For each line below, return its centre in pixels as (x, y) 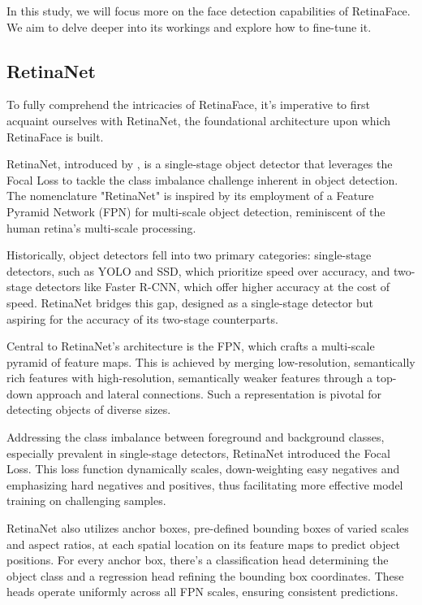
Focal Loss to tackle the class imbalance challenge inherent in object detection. (202, 179)
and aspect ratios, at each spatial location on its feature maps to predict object (204, 544)
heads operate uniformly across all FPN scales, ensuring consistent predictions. (202, 592)
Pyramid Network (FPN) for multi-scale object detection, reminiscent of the (196, 211)
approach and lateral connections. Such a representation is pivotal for (209, 393)
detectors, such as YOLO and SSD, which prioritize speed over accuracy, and (198, 270)
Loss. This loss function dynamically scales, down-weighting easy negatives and (203, 469)
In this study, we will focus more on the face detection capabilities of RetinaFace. (209, 11)
